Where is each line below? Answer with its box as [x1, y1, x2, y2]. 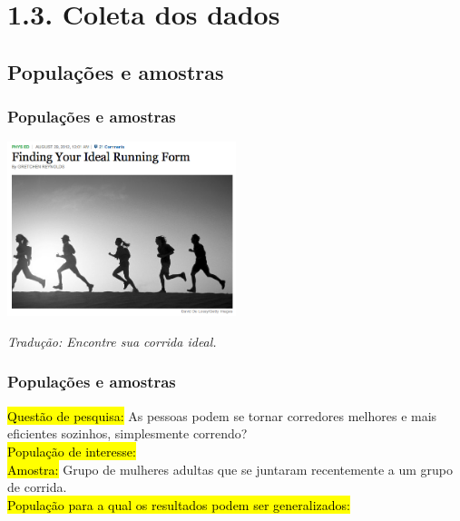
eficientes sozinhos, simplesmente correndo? [7, 424, 248, 443]
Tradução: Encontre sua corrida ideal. [7, 331, 217, 350]
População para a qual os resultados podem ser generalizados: [7, 495, 350, 514]
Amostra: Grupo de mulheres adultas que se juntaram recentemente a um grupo [7, 459, 454, 478]
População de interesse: [7, 441, 136, 460]
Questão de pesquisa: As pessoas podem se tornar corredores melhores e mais [7, 406, 437, 425]
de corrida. [7, 477, 67, 496]
